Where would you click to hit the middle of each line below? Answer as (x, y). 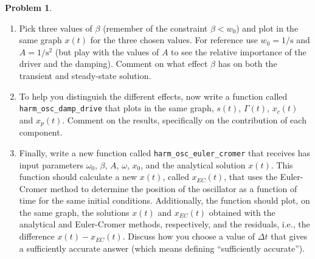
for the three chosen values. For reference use (174, 40)
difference (37, 236)
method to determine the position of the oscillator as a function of (174, 188)
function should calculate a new (78, 177)
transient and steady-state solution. (85, 75)
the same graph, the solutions (74, 212)
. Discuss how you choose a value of (189, 236)
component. (41, 132)
